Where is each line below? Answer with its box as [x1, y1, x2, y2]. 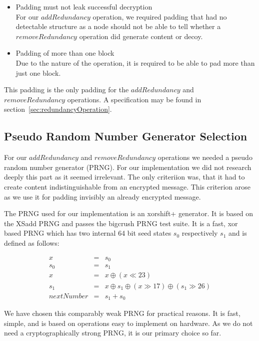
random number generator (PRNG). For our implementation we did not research [4, 161, 251, 172]
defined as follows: [4, 237, 59, 248]
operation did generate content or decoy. [79, 31, 203, 41]
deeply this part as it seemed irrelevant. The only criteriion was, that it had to [4, 172, 245, 182]
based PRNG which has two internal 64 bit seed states [4, 228, 171, 238]
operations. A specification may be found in [67, 94, 201, 104]
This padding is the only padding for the [4, 84, 129, 95]
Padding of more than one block [15, 48, 114, 58]
